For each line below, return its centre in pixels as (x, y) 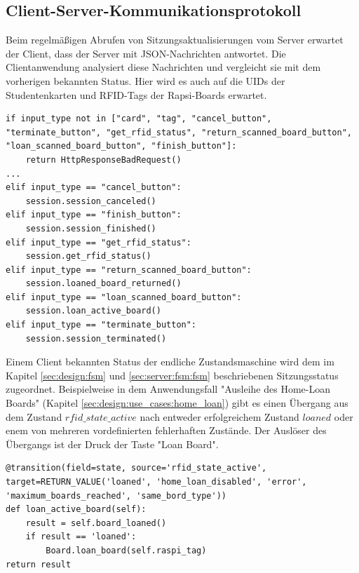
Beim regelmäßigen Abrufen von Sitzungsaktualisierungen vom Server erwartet (175, 40)
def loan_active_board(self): (76, 510)
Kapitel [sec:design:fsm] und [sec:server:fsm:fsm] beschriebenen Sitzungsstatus (172, 375)
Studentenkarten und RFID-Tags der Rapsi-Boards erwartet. (136, 94)
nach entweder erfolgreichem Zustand (219, 416)
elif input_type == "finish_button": (94, 215)
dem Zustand (34, 416)
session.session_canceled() (91, 201)
